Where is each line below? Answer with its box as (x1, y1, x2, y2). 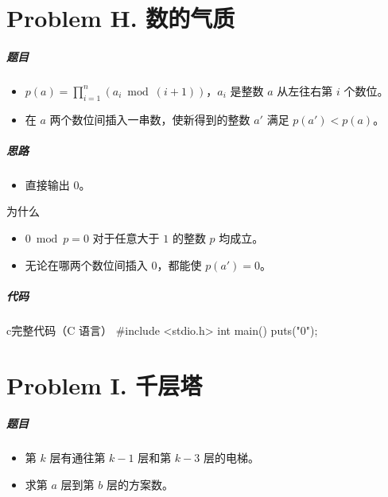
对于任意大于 (92, 230, 160, 247)
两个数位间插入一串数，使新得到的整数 (49, 111, 250, 127)
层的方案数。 (106, 476, 173, 492)
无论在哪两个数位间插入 (25, 256, 148, 273)
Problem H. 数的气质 (6, 2, 235, 34)
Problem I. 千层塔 (6, 368, 203, 401)
